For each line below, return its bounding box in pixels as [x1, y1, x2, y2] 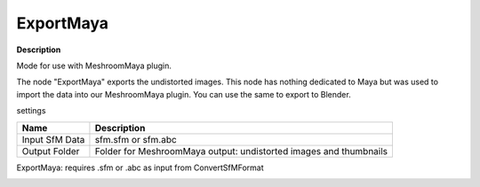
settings [16, 105, 46, 116]
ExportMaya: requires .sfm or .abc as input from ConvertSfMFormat [16, 162, 264, 173]
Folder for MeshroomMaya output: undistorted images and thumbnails [94, 144, 388, 157]
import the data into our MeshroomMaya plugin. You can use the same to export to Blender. [16, 89, 351, 99]
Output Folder [21, 144, 80, 157]
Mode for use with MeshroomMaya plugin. [16, 60, 172, 71]
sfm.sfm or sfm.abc [94, 133, 177, 145]
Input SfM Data [21, 133, 85, 145]
